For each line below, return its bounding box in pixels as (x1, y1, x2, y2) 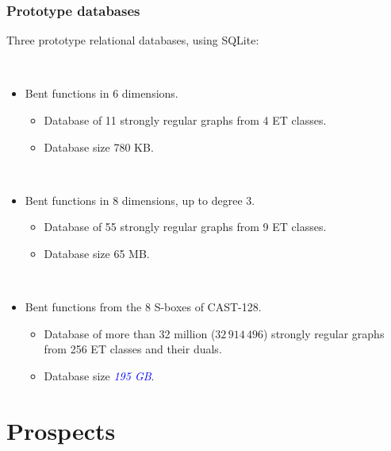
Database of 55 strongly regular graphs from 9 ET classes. (44, 218, 327, 235)
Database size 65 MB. (44, 245, 150, 261)
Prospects (6, 414, 116, 446)
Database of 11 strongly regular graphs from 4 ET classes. (44, 112, 327, 128)
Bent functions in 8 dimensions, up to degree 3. (25, 191, 255, 208)
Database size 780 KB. (44, 138, 154, 155)
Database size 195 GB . (44, 367, 155, 384)
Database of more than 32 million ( (44, 325, 216, 341)
